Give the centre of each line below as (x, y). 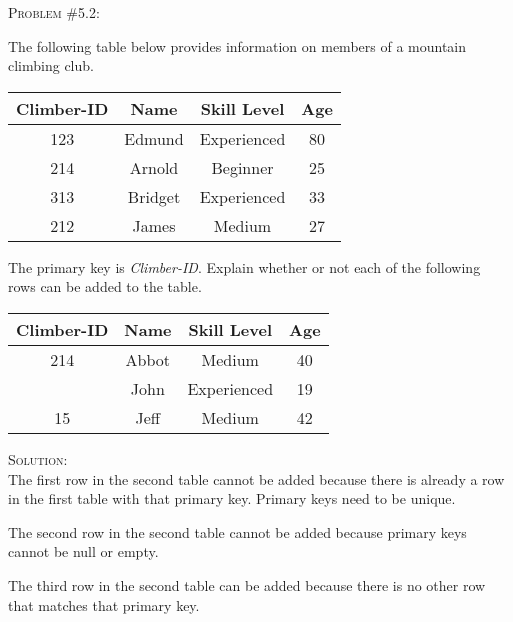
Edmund (154, 138)
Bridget (154, 196)
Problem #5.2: (54, 12)
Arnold (154, 167)
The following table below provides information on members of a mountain (237, 45)
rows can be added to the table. (105, 286)
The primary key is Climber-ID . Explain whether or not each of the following (244, 266)
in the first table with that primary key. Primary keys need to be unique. (232, 498)
